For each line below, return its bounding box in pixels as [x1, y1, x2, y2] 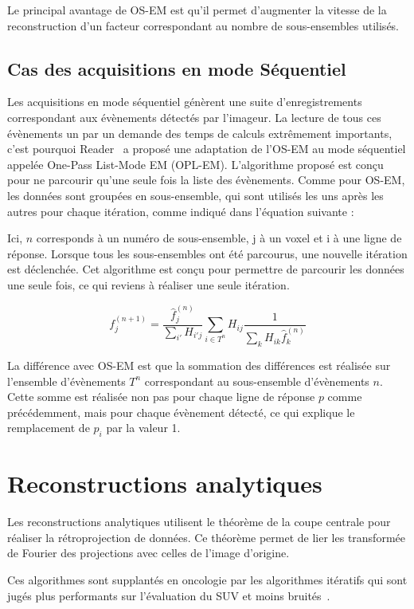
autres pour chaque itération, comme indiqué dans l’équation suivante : [7, 202, 354, 219]
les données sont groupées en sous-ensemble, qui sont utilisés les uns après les [7, 187, 384, 203]
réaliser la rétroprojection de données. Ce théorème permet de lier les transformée [7, 528, 405, 545]
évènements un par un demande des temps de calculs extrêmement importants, [7, 124, 393, 141]
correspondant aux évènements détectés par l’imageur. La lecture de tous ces [7, 108, 381, 125]
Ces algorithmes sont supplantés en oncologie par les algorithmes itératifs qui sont [7, 572, 408, 588]
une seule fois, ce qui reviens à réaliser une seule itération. [7, 276, 290, 293]
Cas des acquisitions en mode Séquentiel [7, 56, 346, 81]
